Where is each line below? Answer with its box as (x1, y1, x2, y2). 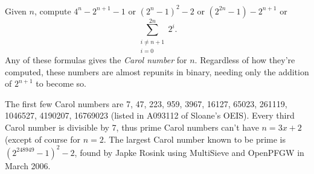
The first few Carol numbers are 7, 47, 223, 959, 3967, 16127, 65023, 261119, (5, 97, 287, 110)
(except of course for (5, 132, 80, 145)
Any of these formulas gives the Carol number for (5, 54, 187, 66)
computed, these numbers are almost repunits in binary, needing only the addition (5, 65, 309, 78)
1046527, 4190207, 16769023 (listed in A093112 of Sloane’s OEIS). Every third (5, 109, 295, 122)
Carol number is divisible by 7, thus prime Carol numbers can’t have (5, 121, 259, 134)
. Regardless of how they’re (194, 54, 295, 66)
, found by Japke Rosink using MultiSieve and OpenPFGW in (74, 146, 304, 158)
